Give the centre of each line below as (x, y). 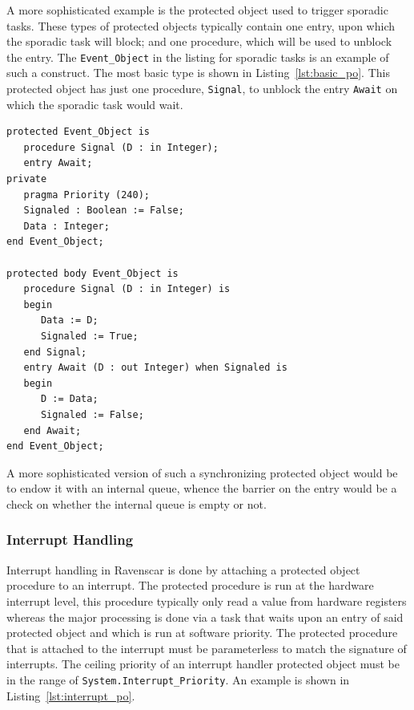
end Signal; (55, 352)
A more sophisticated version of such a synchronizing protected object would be (202, 472)
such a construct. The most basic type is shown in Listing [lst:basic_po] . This (198, 73)
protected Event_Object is (78, 132)
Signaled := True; (89, 336)
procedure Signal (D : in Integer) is (127, 289)
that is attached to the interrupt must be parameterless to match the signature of (207, 648)
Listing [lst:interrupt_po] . (71, 695)
